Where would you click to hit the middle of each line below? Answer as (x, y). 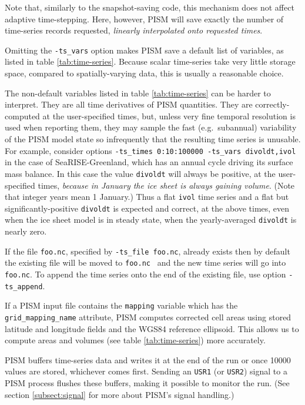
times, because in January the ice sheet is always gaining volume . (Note (166, 185)
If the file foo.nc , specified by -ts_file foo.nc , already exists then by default (148, 251)
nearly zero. (26, 231)
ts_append (24, 287)
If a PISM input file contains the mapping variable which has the (121, 305)
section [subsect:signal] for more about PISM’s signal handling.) (120, 394)
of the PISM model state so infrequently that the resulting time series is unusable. (153, 139)
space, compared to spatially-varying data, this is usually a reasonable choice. (144, 73)
